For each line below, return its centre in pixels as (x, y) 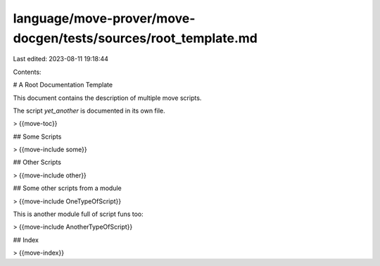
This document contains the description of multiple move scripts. (107, 98)
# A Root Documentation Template (63, 85)
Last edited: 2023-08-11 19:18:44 (61, 59)
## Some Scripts (37, 137)
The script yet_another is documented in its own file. (89, 110)
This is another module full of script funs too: (78, 214)
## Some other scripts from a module (68, 188)
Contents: (27, 72)
